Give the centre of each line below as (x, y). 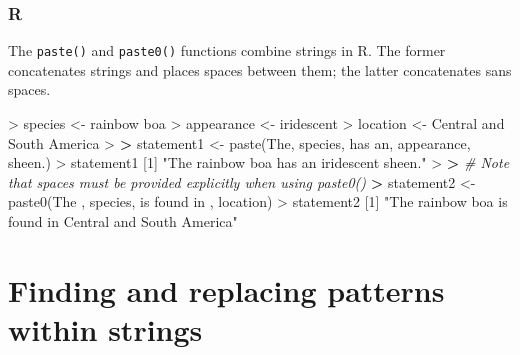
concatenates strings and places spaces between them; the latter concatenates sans (260, 69)
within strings (105, 329)
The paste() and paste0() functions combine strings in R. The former (227, 50)
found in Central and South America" (123, 221)
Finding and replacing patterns (226, 289)
